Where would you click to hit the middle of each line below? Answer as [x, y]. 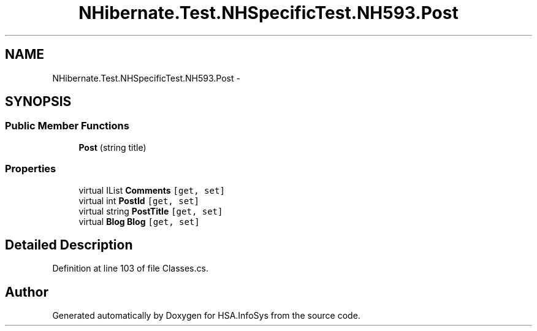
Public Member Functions [67, 126]
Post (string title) [112, 147]
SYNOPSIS [38, 102]
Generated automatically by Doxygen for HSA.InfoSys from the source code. [206, 316]
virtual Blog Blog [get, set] [139, 221]
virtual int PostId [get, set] [139, 200]
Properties [31, 169]
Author [27, 292]
